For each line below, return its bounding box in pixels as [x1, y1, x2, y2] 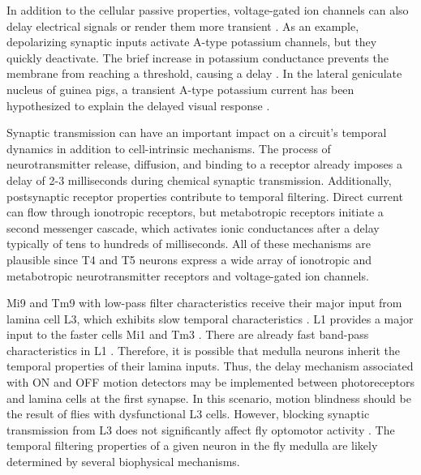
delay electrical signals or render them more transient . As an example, [6, 17, 359, 34]
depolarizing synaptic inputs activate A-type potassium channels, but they [6, 33, 377, 50]
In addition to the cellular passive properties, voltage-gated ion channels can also [6, 2, 409, 18]
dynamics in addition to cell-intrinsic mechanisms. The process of [6, 139, 331, 156]
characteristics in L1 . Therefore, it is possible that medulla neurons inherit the [6, 341, 401, 358]
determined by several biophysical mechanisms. [6, 453, 240, 470]
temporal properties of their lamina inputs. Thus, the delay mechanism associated [6, 357, 414, 374]
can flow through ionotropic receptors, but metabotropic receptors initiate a [6, 203, 384, 220]
